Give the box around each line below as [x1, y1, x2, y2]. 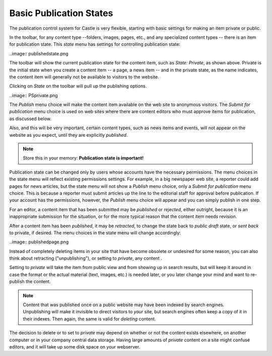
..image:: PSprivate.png [9, 92, 58, 98]
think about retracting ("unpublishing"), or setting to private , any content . [9, 255, 162, 261]
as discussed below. [9, 116, 51, 122]
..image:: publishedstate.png [9, 50, 69, 56]
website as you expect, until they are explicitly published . [9, 132, 128, 138]
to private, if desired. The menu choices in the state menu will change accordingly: [9, 229, 181, 236]
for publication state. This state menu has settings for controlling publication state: [9, 41, 181, 47]
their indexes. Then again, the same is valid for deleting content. [23, 316, 156, 322]
